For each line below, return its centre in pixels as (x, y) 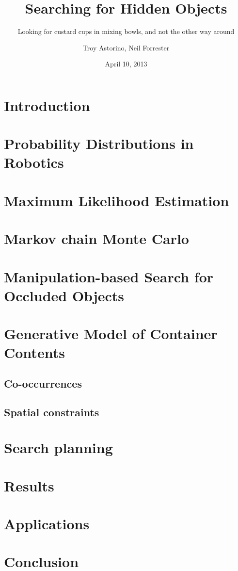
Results (29, 485)
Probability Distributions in (99, 143)
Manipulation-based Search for (109, 276)
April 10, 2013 (126, 64)
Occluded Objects (64, 295)
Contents (34, 352)
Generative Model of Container (111, 334)
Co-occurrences (43, 383)
